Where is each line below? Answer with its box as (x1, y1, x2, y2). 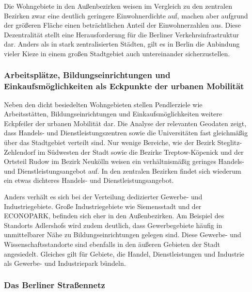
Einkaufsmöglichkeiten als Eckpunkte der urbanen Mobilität (4, 80, 244, 92)
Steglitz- (217, 137, 242, 147)
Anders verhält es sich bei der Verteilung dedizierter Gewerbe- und (4, 192, 203, 202)
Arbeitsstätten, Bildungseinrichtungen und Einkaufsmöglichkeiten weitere (4, 109, 222, 119)
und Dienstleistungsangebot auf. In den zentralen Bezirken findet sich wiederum (4, 165, 241, 176)
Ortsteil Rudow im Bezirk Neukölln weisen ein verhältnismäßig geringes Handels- (4, 156, 244, 166)
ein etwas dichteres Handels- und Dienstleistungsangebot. (4, 175, 174, 185)
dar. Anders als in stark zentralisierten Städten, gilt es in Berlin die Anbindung (4, 39, 240, 49)
